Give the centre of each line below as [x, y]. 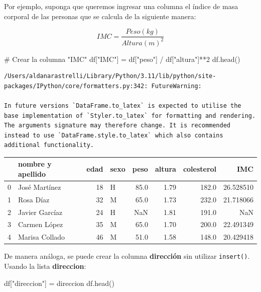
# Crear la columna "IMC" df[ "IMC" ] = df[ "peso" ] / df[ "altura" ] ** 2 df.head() [122, 59]
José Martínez [40, 187]
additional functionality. [49, 145]
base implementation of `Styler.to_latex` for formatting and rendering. [130, 116]
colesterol [200, 169]
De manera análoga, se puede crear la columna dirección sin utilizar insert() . [127, 256]
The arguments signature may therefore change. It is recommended [117, 126]
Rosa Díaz [34, 199]
